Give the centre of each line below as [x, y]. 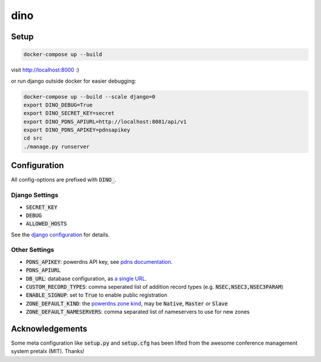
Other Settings [33, 250]
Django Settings [35, 195]
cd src [33, 138]
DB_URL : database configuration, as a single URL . [86, 278]
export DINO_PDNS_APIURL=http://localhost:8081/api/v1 [105, 121]
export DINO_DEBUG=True [58, 105]
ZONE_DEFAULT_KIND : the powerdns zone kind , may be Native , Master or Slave [127, 303]
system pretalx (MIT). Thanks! [48, 351]
